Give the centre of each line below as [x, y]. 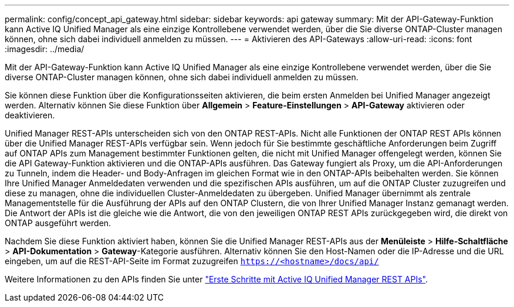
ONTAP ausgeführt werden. [58, 223]
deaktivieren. [30, 115]
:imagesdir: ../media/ [45, 49]
